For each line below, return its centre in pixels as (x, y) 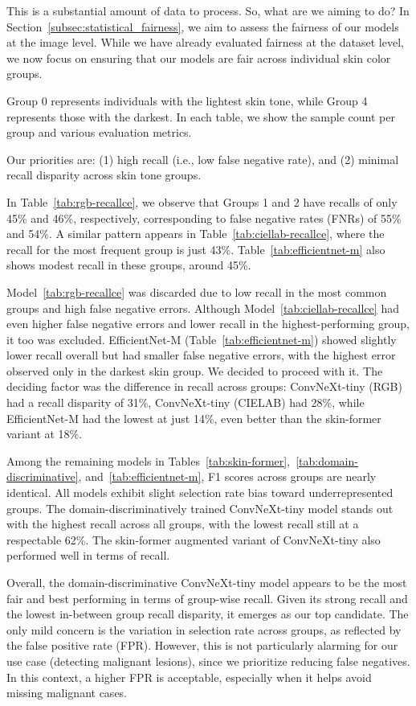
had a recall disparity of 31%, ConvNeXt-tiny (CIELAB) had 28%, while (186, 402)
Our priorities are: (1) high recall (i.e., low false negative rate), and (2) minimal (203, 159)
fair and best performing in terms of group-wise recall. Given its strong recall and (207, 598)
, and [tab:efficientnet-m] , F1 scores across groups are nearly (227, 476)
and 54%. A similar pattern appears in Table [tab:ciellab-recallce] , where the (196, 234)
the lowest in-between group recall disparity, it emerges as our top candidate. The (208, 614)
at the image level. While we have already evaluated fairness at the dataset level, (205, 42)
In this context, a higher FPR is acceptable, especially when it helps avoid (189, 677)
